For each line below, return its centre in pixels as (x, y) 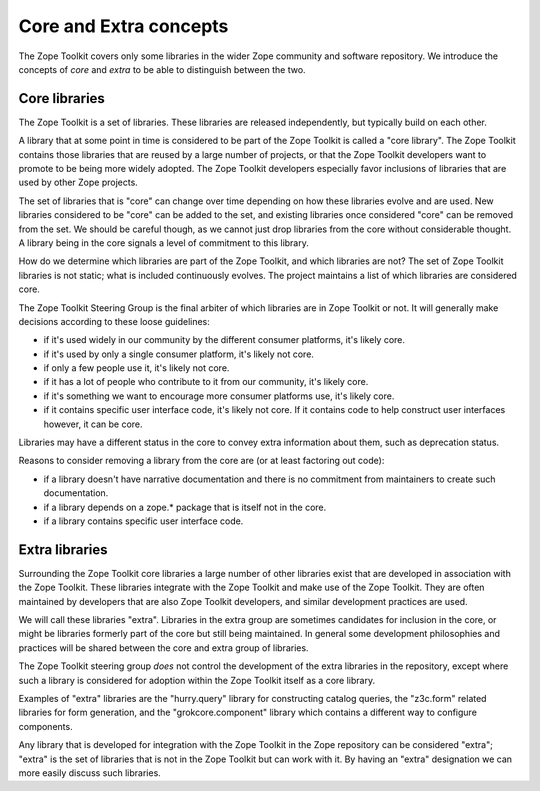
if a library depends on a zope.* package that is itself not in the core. (185, 507)
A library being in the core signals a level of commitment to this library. (163, 242)
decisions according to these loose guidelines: (114, 321)
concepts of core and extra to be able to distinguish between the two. (162, 69)
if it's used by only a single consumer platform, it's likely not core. (179, 354)
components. (46, 726)
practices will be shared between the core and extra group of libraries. (163, 647)
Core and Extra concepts (123, 26)
